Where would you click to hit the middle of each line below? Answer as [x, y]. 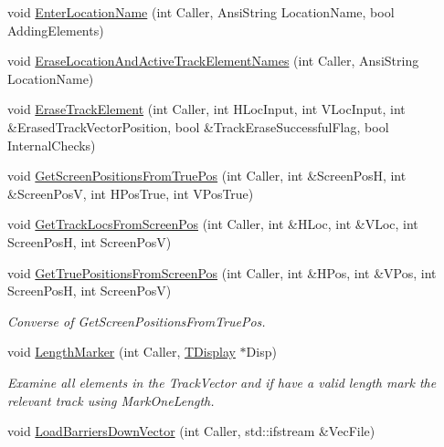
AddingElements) [56, 30]
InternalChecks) [52, 145]
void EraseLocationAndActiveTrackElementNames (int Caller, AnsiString [213, 61]
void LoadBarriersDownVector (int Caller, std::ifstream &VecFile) [191, 431]
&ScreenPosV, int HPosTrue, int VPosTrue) [131, 193]
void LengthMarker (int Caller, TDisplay [122, 352]
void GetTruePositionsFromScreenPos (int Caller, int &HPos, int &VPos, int [222, 272]
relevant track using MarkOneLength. [111, 400]
